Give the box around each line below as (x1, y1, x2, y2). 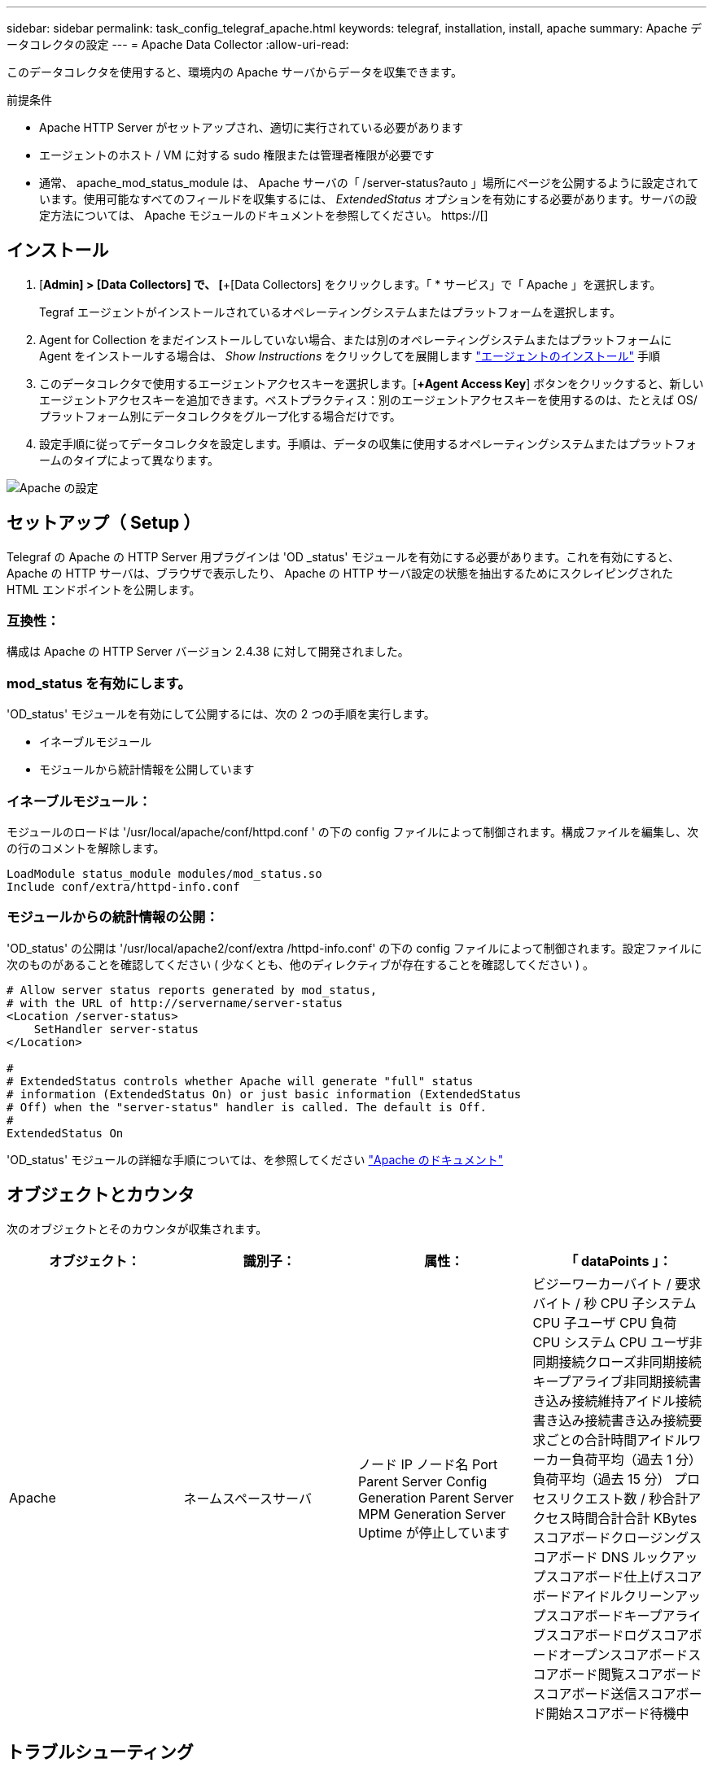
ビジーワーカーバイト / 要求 (532, 1275, 702, 1292)
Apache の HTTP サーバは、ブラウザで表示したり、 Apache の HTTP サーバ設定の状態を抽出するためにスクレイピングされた (7, 565, 673, 580)
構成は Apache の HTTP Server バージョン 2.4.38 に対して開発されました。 (7, 644, 409, 659)
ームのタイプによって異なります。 (39, 452, 220, 467)
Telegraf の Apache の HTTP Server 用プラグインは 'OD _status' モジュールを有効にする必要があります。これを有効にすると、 (7, 549, 680, 564)
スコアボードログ (545, 1626, 650, 1643)
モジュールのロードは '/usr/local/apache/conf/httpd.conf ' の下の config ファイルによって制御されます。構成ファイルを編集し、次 (7, 824, 699, 839)
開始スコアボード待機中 (545, 1704, 689, 1721)
